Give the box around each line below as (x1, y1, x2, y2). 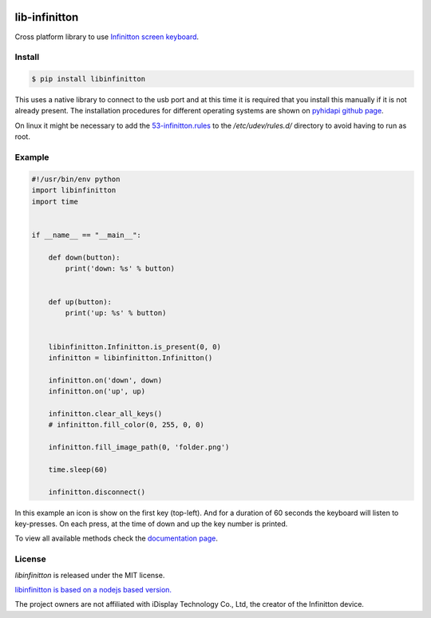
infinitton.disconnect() (48, 487, 146, 497)
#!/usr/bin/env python (31, 174, 121, 184)
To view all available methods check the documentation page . (14, 533, 219, 543)
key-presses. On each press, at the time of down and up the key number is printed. (14, 519, 288, 529)
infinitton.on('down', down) (48, 375, 163, 385)
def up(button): (48, 298, 112, 307)
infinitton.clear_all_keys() (48, 409, 163, 418)
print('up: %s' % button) (65, 308, 167, 318)
